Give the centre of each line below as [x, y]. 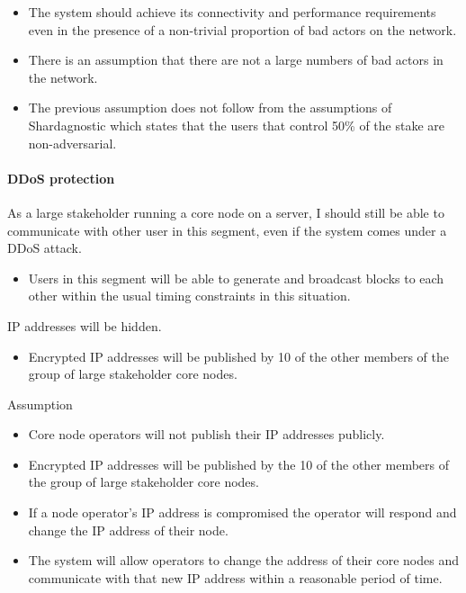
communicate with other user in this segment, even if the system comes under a [227, 230]
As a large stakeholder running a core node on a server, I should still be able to [226, 212]
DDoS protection [61, 178]
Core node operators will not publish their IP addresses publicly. [206, 434]
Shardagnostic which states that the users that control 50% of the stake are [236, 125]
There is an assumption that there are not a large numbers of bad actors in [236, 60]
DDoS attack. [45, 248]
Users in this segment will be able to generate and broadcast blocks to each [236, 278]
